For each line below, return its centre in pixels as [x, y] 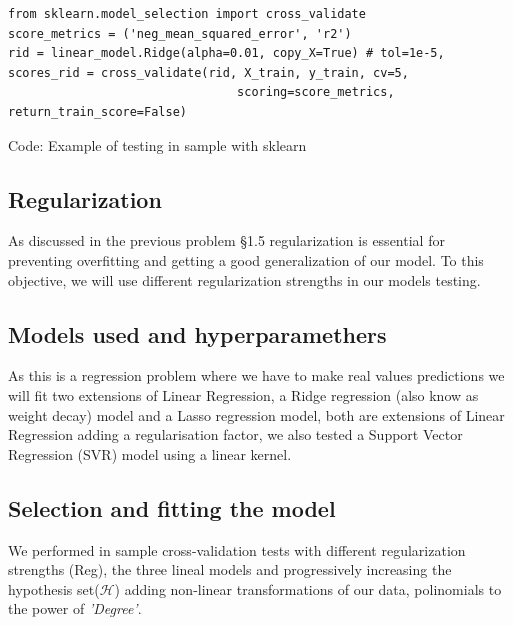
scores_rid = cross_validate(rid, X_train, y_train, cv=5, [208, 72]
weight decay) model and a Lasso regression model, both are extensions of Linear [256, 414]
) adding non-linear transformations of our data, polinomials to [308, 588]
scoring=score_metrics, [316, 92]
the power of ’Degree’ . [75, 608]
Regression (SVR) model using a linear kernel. [150, 453]
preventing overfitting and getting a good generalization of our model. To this [246, 259]
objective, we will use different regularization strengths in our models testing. [244, 279]
